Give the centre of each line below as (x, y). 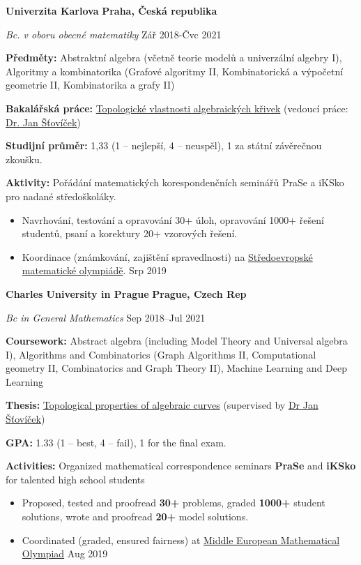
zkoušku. (24, 159)
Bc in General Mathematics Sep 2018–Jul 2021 (106, 317)
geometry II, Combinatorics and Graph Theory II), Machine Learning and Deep (176, 368)
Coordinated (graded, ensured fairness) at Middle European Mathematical (181, 540)
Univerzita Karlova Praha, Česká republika (112, 10)
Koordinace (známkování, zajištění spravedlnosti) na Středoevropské (167, 256)
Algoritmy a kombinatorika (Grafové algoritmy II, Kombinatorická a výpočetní (175, 71)
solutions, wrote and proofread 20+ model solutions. (135, 517)
